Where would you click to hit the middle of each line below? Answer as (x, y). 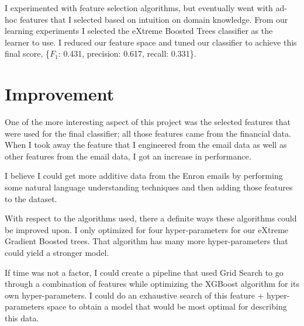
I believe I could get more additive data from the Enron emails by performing (144, 176)
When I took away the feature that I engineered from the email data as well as (146, 145)
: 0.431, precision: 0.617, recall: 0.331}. (127, 53)
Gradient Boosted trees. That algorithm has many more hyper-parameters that (146, 241)
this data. (22, 318)
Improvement (60, 94)
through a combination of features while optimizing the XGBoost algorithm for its (152, 284)
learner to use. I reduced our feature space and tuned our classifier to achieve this (151, 42)
